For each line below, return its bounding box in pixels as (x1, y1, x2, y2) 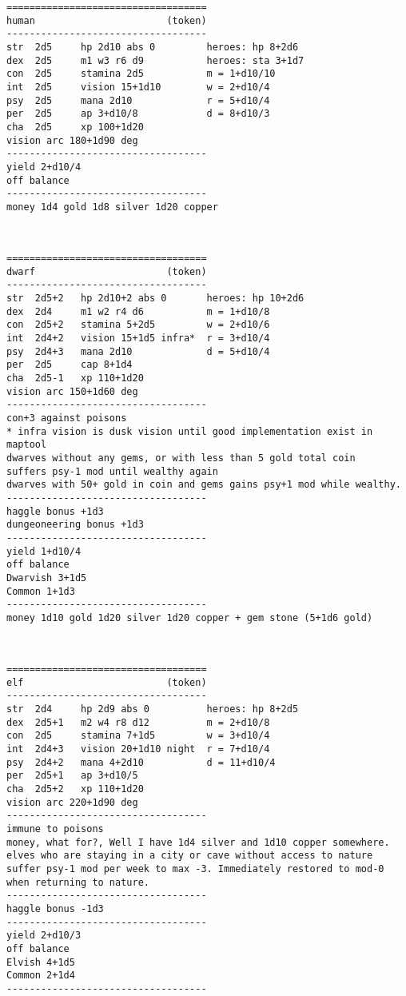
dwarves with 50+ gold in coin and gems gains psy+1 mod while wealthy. (6, 479, 401, 491)
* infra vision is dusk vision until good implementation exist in (6, 425, 373, 437)
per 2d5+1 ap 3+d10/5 (6, 770, 138, 782)
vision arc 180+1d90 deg (6, 134, 138, 146)
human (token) (6, 14, 207, 26)
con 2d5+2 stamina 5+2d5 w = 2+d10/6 (6, 319, 270, 331)
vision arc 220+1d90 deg (6, 796, 138, 808)
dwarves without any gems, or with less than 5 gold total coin (6, 452, 356, 464)
